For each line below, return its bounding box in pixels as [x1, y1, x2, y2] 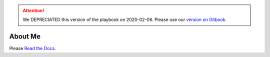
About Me [9, 32, 41, 41]
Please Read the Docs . [9, 45, 56, 51]
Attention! [22, 7, 44, 13]
